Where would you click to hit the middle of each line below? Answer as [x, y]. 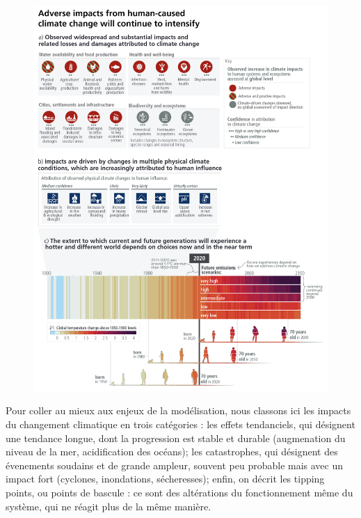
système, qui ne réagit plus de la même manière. [109, 506]
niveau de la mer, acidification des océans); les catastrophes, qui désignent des [172, 452]
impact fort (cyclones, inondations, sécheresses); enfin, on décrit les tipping [165, 479]
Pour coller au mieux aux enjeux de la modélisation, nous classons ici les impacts [178, 410]
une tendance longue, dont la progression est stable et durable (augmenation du [176, 438]
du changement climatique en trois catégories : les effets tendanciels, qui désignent [180, 424]
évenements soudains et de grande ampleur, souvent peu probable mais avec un [175, 465]
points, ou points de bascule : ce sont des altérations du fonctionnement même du [179, 492]
